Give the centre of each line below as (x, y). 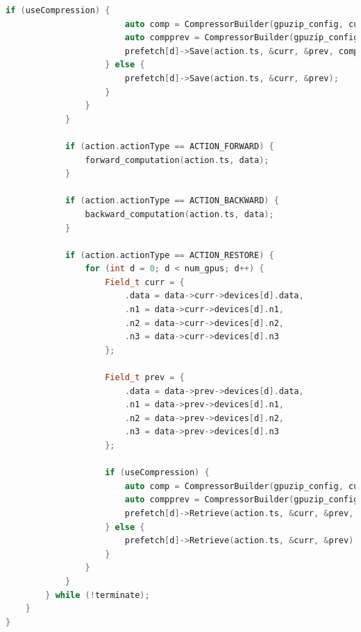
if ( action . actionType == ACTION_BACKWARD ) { (172, 201)
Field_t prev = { (145, 378)
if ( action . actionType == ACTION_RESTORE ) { (169, 255)
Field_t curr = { (145, 282)
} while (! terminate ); (98, 595)
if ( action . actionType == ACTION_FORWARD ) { (169, 146)
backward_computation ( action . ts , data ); (179, 214)
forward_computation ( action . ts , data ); (177, 160)
